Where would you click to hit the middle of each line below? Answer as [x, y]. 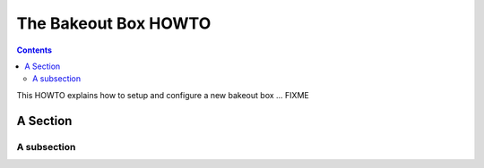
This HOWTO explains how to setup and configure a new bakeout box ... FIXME [163, 95]
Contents [35, 50]
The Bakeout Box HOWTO [114, 23]
